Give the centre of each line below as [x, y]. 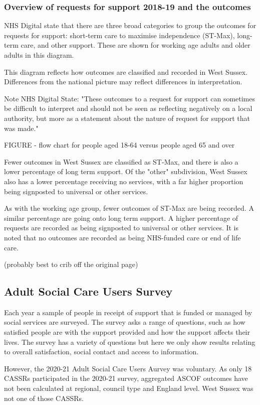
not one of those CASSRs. [44, 398]
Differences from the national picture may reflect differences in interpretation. [123, 82]
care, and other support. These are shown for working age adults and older [136, 45]
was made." [21, 128]
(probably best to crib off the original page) [71, 264]
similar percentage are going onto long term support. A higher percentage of [121, 218]
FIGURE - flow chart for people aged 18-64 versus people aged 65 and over [119, 145]
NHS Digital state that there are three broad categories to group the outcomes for [130, 25]
